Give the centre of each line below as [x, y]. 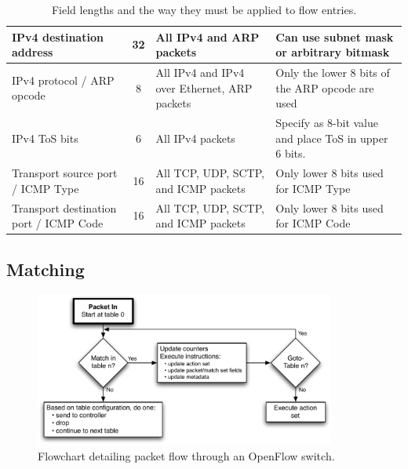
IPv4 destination [58, 36]
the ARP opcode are [325, 87]
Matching [46, 269]
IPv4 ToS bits [45, 138]
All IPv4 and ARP [208, 36]
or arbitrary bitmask [333, 52]
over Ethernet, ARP [204, 87]
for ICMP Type [313, 188]
